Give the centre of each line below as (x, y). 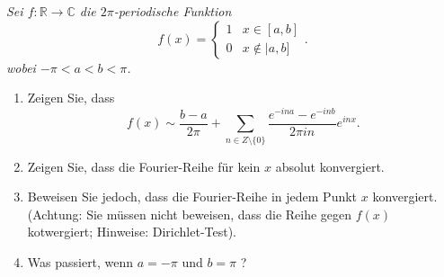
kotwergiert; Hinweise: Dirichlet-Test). (132, 232)
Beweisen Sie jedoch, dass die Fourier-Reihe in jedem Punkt (192, 197)
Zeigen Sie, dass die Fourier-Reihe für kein (144, 166)
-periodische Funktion (173, 11)
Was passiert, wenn (80, 262)
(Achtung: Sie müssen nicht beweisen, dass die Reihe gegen (190, 214)
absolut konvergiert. (330, 166)
